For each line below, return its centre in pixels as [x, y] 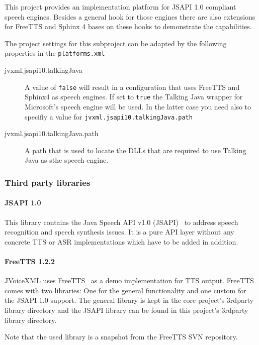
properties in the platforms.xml [55, 53]
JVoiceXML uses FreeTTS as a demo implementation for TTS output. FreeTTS [129, 280]
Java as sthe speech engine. [67, 160]
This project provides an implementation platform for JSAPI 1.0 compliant [120, 7]
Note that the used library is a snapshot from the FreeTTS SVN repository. [121, 337]
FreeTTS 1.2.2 [30, 261]
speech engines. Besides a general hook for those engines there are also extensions [130, 16]
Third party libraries [48, 182]
